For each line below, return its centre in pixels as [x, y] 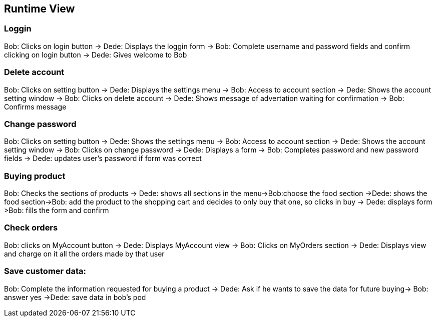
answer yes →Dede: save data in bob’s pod [75, 297]
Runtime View [40, 9]
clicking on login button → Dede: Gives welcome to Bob [96, 54]
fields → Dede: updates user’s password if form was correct [103, 158]
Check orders [31, 228]
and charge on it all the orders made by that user [84, 253]
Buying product [35, 176]
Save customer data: [45, 271]
